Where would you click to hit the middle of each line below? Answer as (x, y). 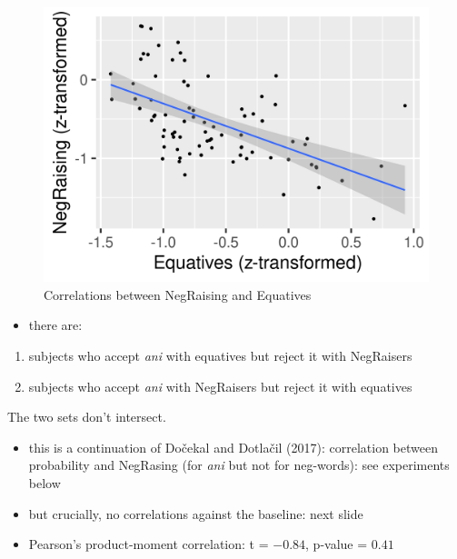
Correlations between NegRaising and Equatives (178, 294)
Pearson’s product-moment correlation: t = (149, 544)
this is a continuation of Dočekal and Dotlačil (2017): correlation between (233, 447)
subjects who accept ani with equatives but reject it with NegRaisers (220, 356)
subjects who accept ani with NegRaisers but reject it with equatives (220, 386)
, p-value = (337, 544)
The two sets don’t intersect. (87, 417)
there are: (55, 325)
